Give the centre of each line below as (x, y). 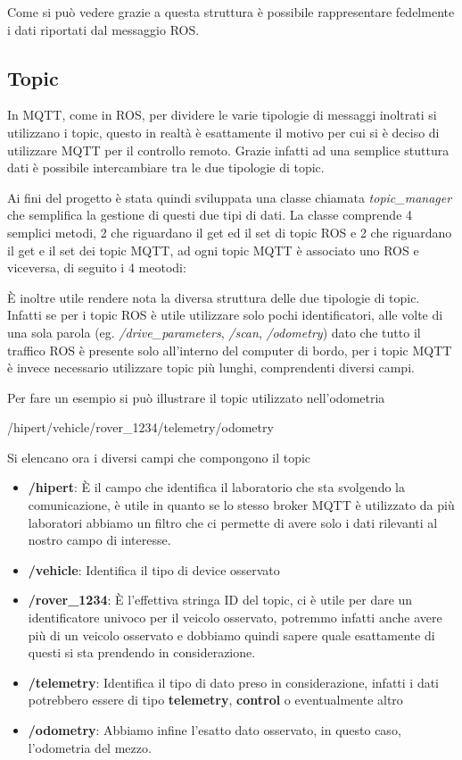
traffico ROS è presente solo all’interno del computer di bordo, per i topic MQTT (230, 350)
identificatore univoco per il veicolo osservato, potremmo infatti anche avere (235, 618)
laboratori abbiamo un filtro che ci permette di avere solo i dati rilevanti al (233, 522)
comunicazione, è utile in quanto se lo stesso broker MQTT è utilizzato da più (241, 505)
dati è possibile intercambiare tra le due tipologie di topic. (166, 167)
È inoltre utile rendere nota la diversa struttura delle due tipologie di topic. (214, 297)
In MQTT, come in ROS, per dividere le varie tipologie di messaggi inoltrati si (222, 115)
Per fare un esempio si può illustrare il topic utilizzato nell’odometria (196, 397)
